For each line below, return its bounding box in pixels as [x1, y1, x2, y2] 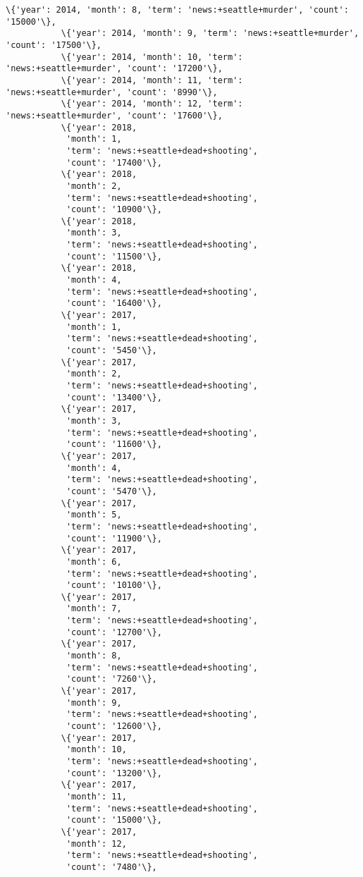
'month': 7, [66, 603, 122, 614]
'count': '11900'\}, [66, 533, 162, 544]
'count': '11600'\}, [66, 439, 162, 450]
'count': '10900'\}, [66, 204, 162, 215]
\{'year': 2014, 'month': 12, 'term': [61, 99, 243, 109]
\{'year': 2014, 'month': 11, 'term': [61, 75, 243, 85]
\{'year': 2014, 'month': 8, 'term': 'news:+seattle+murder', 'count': [6, 5, 349, 15]
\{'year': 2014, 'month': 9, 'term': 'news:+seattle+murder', [61, 28, 359, 39]
